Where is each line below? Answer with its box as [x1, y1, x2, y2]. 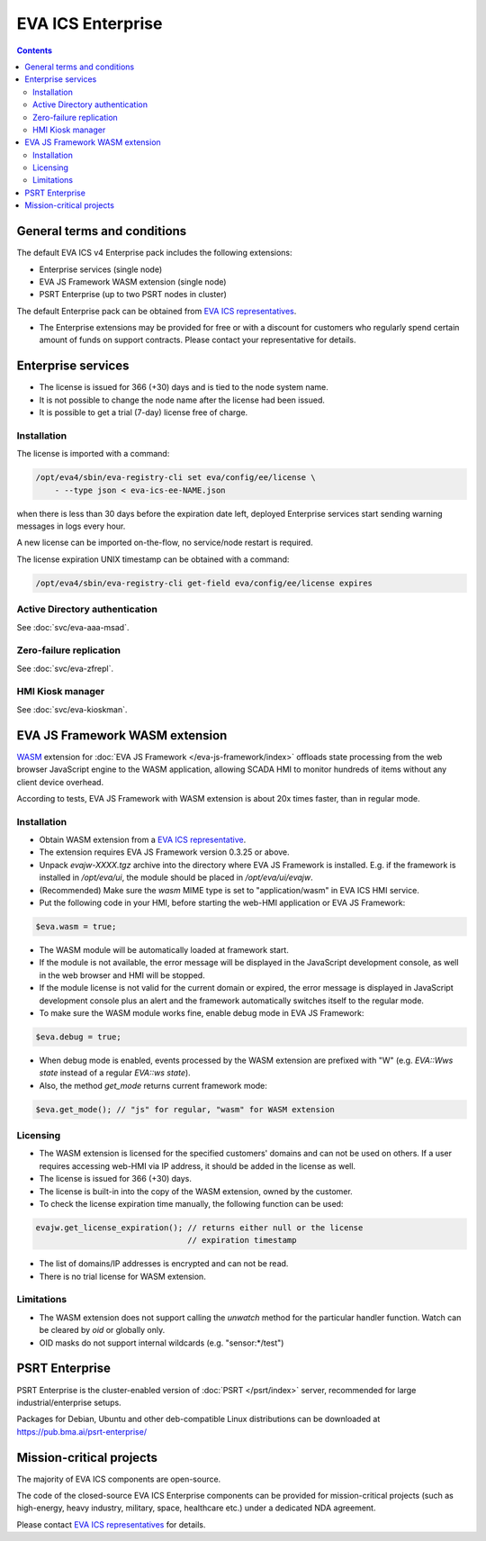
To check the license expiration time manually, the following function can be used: [39, 1198, 344, 1209]
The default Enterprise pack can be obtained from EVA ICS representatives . [16, 305, 297, 316]
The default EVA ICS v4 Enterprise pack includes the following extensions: [16, 248, 292, 258]
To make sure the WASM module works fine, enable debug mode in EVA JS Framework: [39, 1007, 364, 1018]
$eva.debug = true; [35, 1031, 121, 1042]
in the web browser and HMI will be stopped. [39, 969, 206, 981]
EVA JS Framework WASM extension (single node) [39, 276, 227, 287]
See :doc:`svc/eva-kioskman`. [16, 703, 128, 715]
